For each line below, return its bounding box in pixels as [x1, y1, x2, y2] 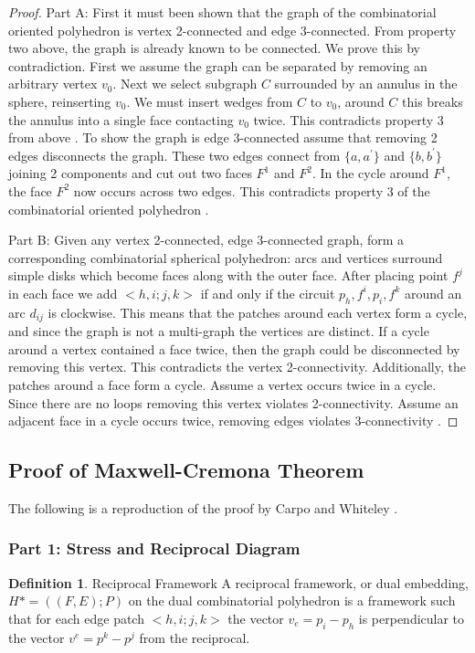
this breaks [402, 91, 463, 111]
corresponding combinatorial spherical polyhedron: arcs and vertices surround [8, 248, 443, 267]
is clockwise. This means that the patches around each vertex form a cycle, [47, 302, 468, 321]
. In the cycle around [311, 163, 429, 183]
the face [8, 181, 52, 200]
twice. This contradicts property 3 [253, 110, 444, 129]
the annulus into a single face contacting [8, 110, 234, 129]
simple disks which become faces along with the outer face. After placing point [8, 266, 449, 285]
